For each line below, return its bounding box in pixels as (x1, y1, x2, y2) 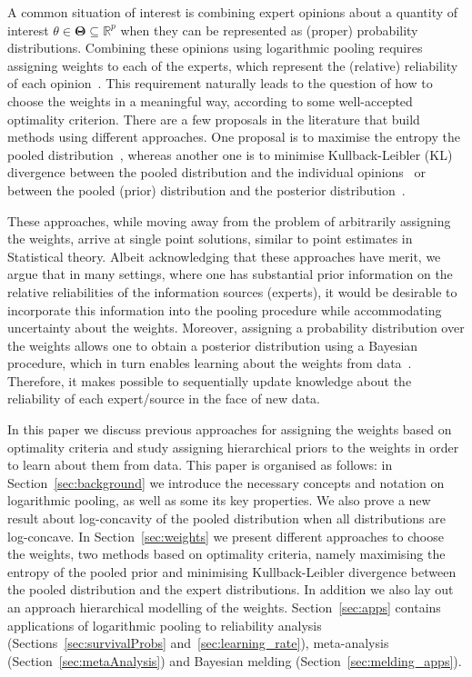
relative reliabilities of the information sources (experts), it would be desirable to (7, 282, 457, 301)
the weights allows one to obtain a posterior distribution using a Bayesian (7, 335, 418, 354)
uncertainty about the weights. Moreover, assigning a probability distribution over (7, 318, 465, 337)
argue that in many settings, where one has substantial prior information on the (7, 264, 453, 284)
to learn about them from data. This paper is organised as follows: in (7, 455, 393, 474)
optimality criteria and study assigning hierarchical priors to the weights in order (7, 437, 459, 456)
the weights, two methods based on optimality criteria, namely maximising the (7, 544, 446, 563)
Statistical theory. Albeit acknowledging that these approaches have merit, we (7, 246, 441, 265)
